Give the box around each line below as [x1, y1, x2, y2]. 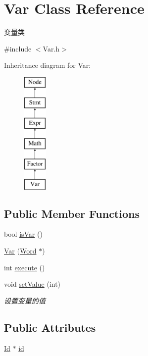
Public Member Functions [4, 205, 140, 221]
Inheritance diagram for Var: [4, 60, 91, 70]
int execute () [4, 262, 45, 272]
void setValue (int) [4, 279, 61, 289]
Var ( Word [4, 246, 37, 256]
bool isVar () [4, 229, 43, 239]
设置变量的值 [4, 295, 46, 305]
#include [4, 43, 32, 53]
